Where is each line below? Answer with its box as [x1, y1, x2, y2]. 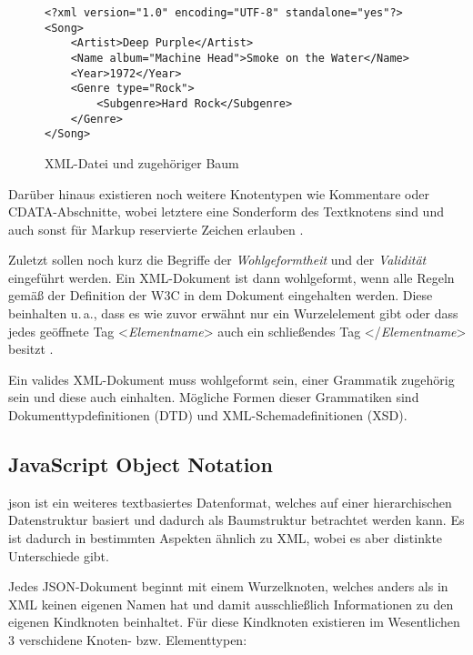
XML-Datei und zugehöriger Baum [45, 153, 239, 172]
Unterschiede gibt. [8, 546, 109, 565]
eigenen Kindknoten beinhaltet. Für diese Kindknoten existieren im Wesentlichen [8, 612, 460, 631]
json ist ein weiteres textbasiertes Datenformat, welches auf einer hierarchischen [8, 492, 452, 511]
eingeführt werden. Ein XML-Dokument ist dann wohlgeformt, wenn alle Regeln [8, 267, 455, 287]
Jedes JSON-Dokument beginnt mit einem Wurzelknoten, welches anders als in [8, 577, 448, 596]
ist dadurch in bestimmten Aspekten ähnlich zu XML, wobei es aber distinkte [8, 529, 443, 548]
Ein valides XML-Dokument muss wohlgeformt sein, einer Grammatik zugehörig [8, 369, 455, 388]
